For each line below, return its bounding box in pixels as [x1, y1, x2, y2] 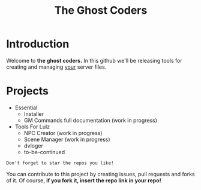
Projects [6, 84, 49, 98]
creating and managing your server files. [6, 63, 107, 71]
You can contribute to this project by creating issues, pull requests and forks [6, 170, 195, 177]
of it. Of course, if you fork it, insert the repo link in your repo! [6, 177, 161, 184]
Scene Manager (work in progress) [23, 136, 110, 143]
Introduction [6, 37, 70, 51]
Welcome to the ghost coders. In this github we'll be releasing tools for [6, 57, 182, 64]
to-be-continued [23, 148, 65, 155]
